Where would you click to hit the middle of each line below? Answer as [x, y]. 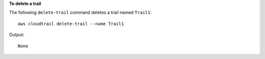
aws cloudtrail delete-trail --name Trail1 [71, 24]
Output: [17, 35]
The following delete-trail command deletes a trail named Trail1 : [80, 13]
